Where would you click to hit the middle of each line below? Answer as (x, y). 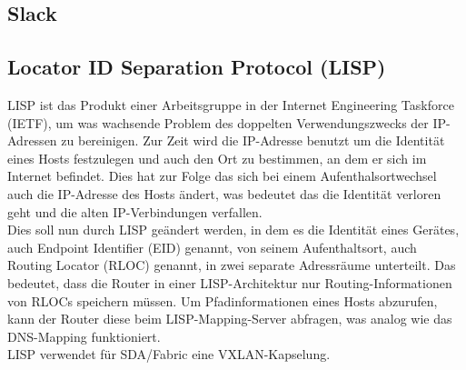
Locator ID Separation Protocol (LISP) (197, 67)
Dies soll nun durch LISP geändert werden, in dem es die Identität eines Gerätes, (233, 230)
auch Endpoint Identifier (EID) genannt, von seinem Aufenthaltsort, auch (212, 247)
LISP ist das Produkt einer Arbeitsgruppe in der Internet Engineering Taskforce (231, 104)
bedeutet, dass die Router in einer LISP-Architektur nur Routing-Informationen (230, 282)
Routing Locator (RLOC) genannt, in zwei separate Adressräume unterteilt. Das (232, 265)
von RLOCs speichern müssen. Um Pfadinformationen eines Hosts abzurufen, (223, 300)
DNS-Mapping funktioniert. (84, 336)
